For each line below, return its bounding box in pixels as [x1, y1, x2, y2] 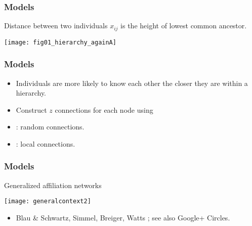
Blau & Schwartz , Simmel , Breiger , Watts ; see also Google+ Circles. [16, 212, 230, 222]
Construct [16, 104, 47, 115]
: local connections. [16, 138, 75, 149]
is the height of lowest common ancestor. [120, 20, 247, 31]
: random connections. [16, 121, 85, 132]
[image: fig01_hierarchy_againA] [4, 38, 116, 46]
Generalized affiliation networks [4, 179, 102, 190]
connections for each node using [55, 104, 153, 115]
